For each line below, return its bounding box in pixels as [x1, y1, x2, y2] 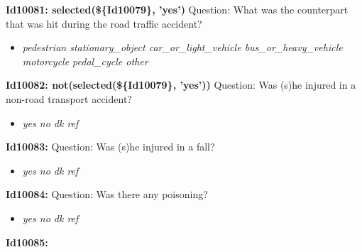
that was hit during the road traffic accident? [6, 16, 202, 31]
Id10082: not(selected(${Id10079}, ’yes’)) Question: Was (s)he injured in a [6, 77, 356, 92]
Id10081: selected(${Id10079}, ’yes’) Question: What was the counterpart [6, 2, 349, 16]
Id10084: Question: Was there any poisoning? [6, 187, 208, 202]
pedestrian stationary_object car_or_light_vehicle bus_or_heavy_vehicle [22, 40, 343, 55]
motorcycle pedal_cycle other [22, 53, 148, 68]
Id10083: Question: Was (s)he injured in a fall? [6, 139, 215, 154]
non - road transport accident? [6, 91, 132, 106]
